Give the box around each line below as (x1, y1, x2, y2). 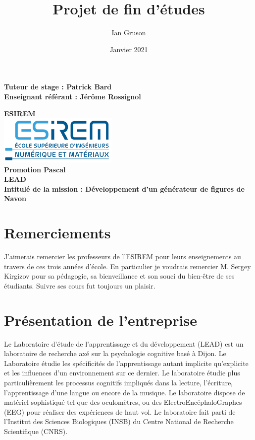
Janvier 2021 (109, 44, 148, 54)
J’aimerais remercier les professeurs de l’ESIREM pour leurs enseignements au (4, 251, 241, 262)
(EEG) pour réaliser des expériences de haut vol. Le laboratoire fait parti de (4, 406, 236, 417)
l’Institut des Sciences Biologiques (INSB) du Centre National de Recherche (4, 416, 234, 427)
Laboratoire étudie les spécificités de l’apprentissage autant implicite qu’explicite (4, 358, 249, 368)
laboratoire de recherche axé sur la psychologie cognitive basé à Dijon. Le (4, 348, 226, 359)
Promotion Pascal (4, 164, 66, 174)
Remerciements (4, 222, 111, 243)
